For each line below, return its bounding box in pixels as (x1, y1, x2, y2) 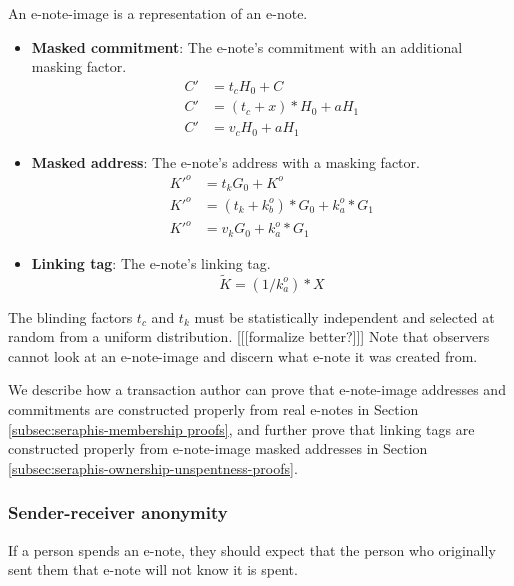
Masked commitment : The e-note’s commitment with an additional (31, 36, 463, 57)
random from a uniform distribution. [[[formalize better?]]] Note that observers (8, 326, 490, 347)
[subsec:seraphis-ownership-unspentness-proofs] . (8, 457, 298, 478)
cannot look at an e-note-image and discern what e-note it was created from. (8, 345, 478, 366)
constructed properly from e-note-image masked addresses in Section (8, 438, 428, 459)
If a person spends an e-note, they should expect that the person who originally (8, 539, 496, 560)
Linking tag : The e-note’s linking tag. (31, 252, 271, 273)
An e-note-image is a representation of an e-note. (8, 3, 308, 23)
